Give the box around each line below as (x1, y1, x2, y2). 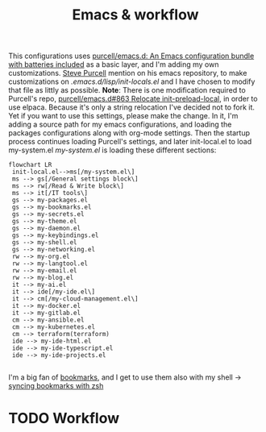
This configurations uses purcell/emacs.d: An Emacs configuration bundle (8, 51, 255, 61)
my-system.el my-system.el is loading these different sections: (8, 145, 217, 155)
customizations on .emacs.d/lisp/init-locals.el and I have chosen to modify (8, 77, 256, 86)
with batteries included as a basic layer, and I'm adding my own (8, 60, 219, 69)
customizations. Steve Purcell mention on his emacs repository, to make (8, 69, 247, 78)
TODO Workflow (8, 409, 120, 428)
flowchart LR (8, 161, 52, 169)
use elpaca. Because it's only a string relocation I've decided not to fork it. (8, 102, 256, 112)
